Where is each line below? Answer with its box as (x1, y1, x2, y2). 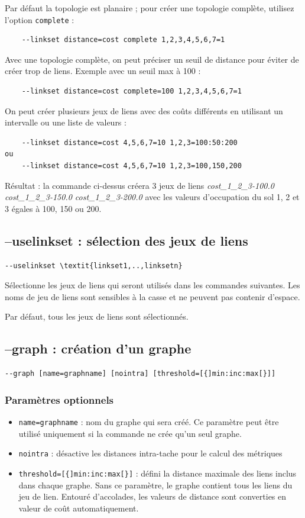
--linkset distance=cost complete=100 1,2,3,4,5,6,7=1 (21, 87, 242, 96)
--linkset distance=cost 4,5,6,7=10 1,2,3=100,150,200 (21, 162, 242, 170)
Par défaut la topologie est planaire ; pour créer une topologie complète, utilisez (5, 2, 294, 14)
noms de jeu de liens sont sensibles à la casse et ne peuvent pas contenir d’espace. (5, 290, 300, 303)
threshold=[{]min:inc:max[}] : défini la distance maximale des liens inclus (18, 466, 297, 479)
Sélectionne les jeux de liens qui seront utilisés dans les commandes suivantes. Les (5, 279, 300, 291)
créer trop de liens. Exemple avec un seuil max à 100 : (5, 65, 201, 77)
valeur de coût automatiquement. (18, 501, 139, 514)
